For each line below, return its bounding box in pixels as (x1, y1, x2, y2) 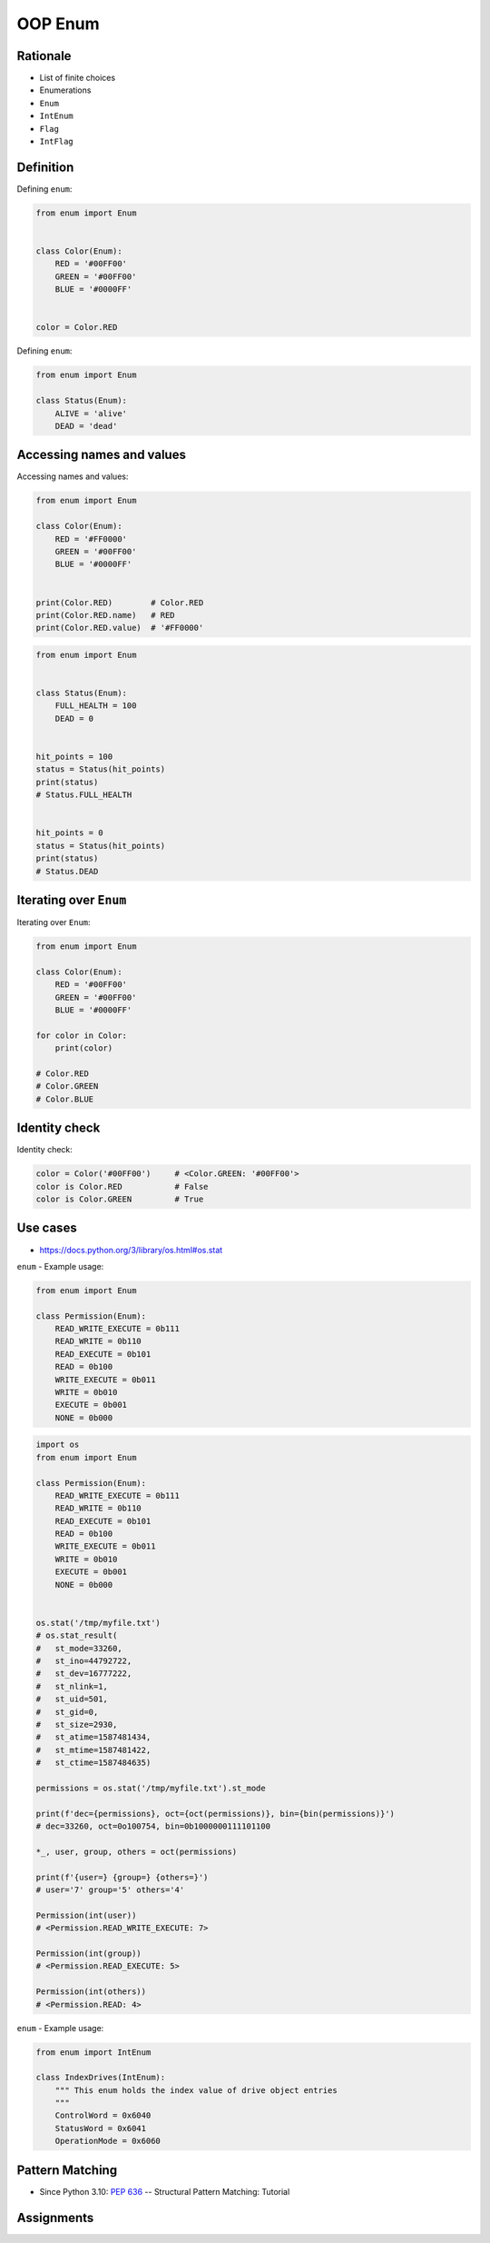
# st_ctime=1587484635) (35, 1758, 152, 1768)
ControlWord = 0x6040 (54, 2110, 152, 2121)
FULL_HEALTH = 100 (54, 701, 137, 711)
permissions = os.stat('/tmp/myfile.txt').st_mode (35, 1782, 267, 1793)
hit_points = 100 (35, 752, 113, 763)
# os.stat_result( (35, 1630, 118, 1640)
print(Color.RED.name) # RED (35, 610, 176, 620)
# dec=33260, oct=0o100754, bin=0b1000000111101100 (35, 1821, 271, 1831)
